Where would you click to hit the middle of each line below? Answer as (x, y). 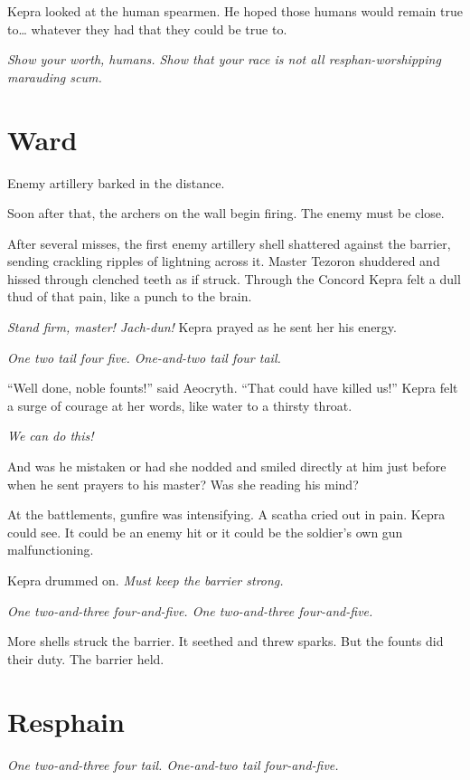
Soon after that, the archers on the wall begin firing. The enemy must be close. (226, 213)
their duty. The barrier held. (86, 658)
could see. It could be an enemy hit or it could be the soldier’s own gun (205, 532)
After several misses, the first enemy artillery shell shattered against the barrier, (229, 243)
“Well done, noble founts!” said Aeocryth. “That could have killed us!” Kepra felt (233, 388)
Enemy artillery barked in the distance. (116, 182)
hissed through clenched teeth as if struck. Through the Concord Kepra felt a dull (234, 278)
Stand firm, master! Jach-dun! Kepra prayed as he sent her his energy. (202, 327)
